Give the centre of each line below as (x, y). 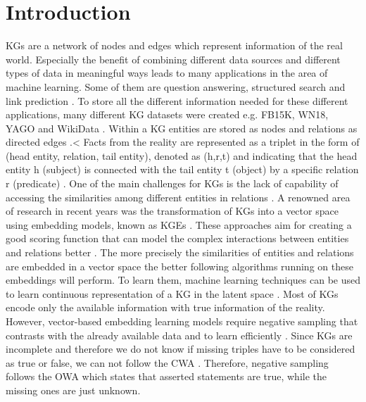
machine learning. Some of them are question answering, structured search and (176, 86)
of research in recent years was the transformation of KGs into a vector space (172, 211)
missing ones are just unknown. (73, 390)
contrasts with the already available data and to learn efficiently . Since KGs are (179, 335)
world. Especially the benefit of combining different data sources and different (173, 59)
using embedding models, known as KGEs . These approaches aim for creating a (179, 224)
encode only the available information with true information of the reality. (165, 307)
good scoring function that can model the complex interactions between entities (177, 238)
